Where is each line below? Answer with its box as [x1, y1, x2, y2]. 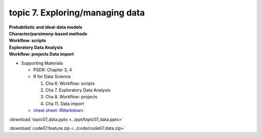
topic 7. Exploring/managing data [9, 7, 145, 18]
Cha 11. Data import [45, 101, 84, 107]
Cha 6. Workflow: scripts [45, 80, 95, 86]
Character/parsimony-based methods [9, 30, 87, 36]
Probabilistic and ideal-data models [9, 24, 82, 30]
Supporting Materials [21, 60, 63, 66]
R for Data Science [33, 74, 71, 79]
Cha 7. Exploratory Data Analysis [45, 87, 111, 93]
